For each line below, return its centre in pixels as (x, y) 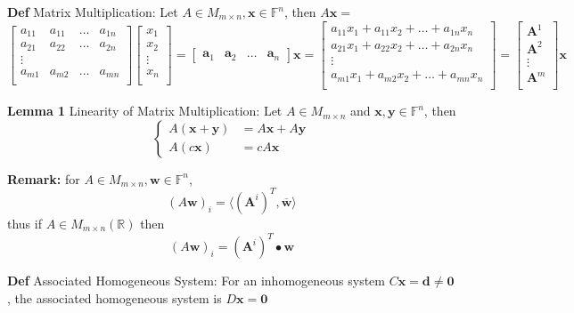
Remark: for (44, 178)
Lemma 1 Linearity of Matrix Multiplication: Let (145, 111)
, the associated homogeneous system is (115, 297)
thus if (25, 223)
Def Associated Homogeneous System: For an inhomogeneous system (196, 281)
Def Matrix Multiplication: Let (93, 12)
